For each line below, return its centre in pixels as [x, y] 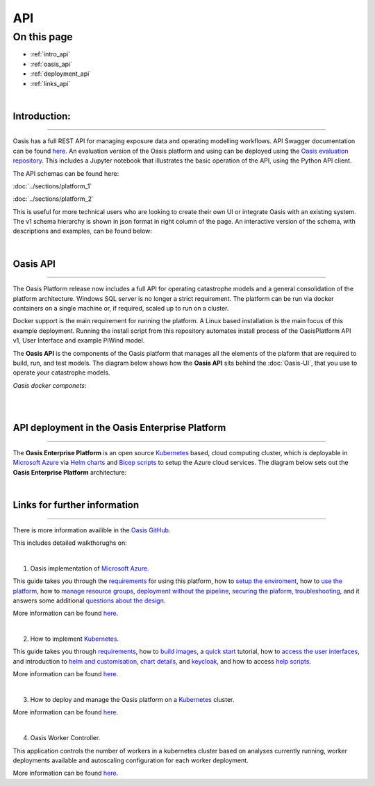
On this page [43, 37]
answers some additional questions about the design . [89, 600]
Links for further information [76, 505]
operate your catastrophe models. [61, 372]
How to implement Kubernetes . [75, 639]
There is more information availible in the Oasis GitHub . [92, 530]
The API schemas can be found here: [66, 173]
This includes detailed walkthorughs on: [70, 543]
